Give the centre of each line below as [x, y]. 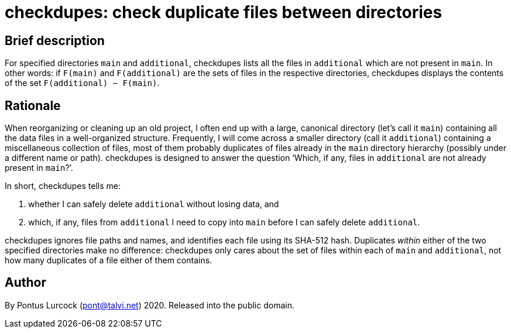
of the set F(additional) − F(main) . [82, 83]
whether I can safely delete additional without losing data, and [154, 204]
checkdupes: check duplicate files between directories [224, 12]
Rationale [33, 105]
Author [25, 283]
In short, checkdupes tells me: [63, 186]
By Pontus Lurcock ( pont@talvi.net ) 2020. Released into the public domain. [150, 305]
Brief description [55, 40]
